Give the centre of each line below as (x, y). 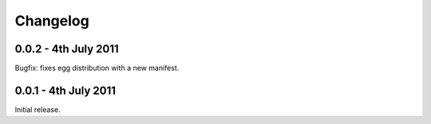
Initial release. (38, 109)
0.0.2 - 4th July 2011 (67, 49)
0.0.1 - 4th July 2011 (65, 90)
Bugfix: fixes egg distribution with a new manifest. (97, 68)
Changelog (52, 21)
